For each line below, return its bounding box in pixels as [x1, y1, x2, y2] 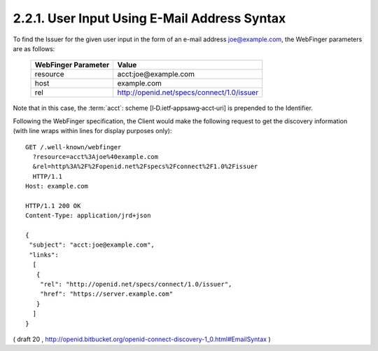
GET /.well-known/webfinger [25, 143, 122, 151]
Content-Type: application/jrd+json [25, 212, 151, 220]
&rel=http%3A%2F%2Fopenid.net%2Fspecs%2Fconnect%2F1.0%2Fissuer [32, 163, 258, 171]
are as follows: [13, 44, 55, 53]
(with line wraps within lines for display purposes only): [13, 127, 172, 135]
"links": [29, 251, 59, 259]
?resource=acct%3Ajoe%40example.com [32, 153, 159, 160]
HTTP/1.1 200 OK [25, 202, 81, 209]
